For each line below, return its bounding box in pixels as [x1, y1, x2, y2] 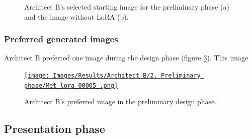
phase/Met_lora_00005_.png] [24, 82, 118, 89]
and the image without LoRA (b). [24, 11, 129, 22]
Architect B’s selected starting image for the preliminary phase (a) [24, 2, 229, 12]
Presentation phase [4, 121, 105, 136]
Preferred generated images [4, 33, 118, 45]
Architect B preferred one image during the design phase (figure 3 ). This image [4, 52, 248, 63]
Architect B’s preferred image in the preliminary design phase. [24, 96, 217, 107]
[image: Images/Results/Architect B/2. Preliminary [24, 72, 201, 79]
